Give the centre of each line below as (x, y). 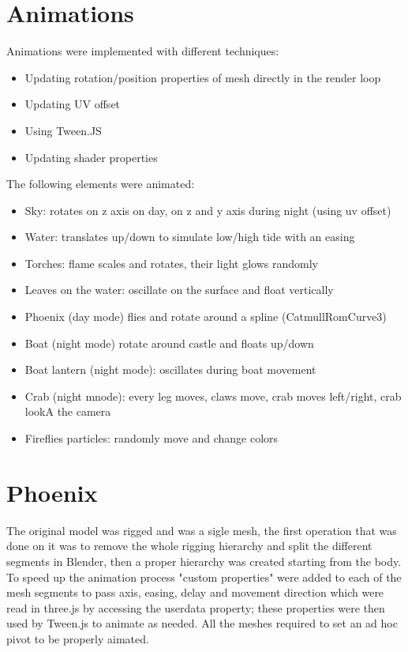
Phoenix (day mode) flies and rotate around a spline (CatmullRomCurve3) (206, 317)
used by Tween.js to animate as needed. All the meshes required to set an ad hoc (202, 623)
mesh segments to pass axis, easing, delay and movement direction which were (195, 592)
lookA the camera (68, 411)
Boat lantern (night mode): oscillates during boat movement (170, 369)
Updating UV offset (73, 104)
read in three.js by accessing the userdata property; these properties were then (196, 607)
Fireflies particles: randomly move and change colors (152, 438)
